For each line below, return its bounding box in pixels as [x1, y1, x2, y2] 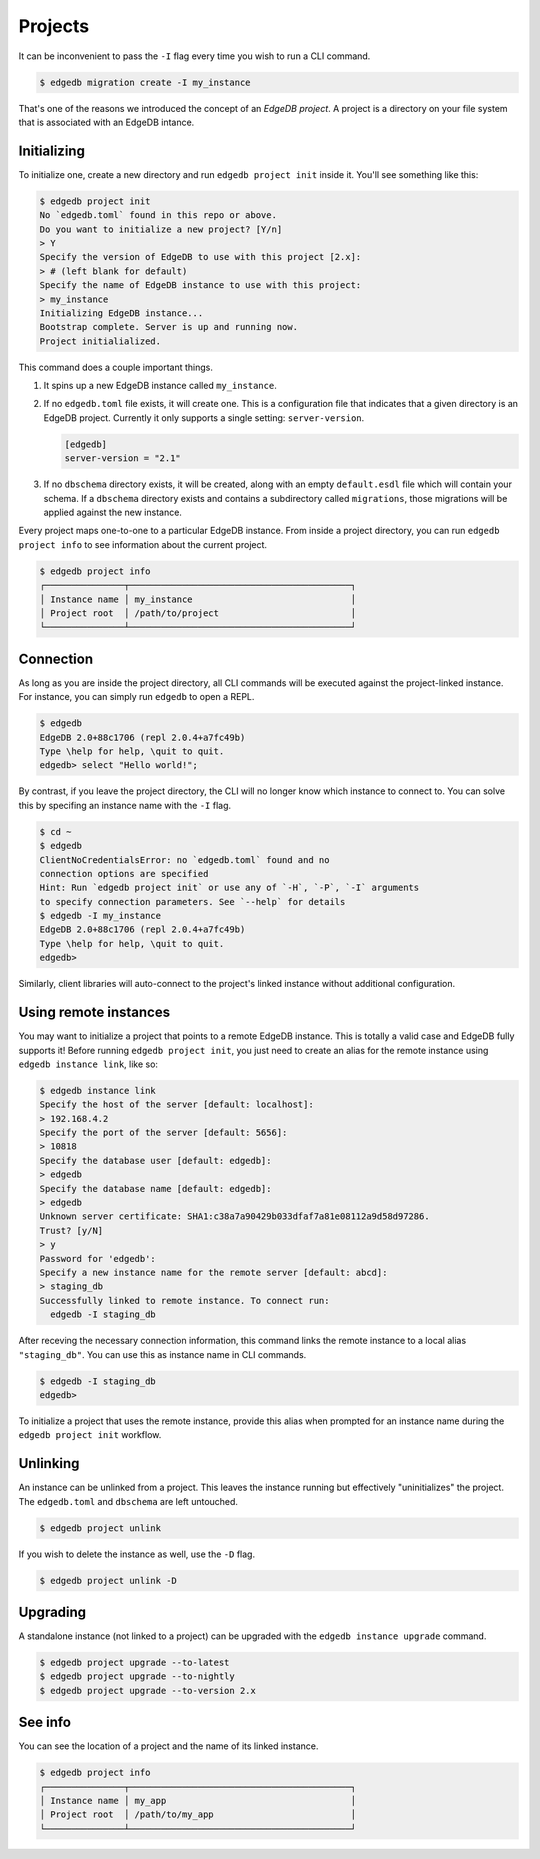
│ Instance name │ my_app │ [39, 1795, 357, 1807]
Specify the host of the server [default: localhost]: [39, 1099, 314, 1110]
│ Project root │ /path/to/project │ [39, 607, 357, 619]
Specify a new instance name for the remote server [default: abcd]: [39, 1266, 388, 1278]
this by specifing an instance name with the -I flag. [18, 799, 232, 811]
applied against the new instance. [43, 506, 182, 518]
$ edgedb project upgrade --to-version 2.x [39, 1685, 257, 1696]
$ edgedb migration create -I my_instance [39, 76, 251, 88]
